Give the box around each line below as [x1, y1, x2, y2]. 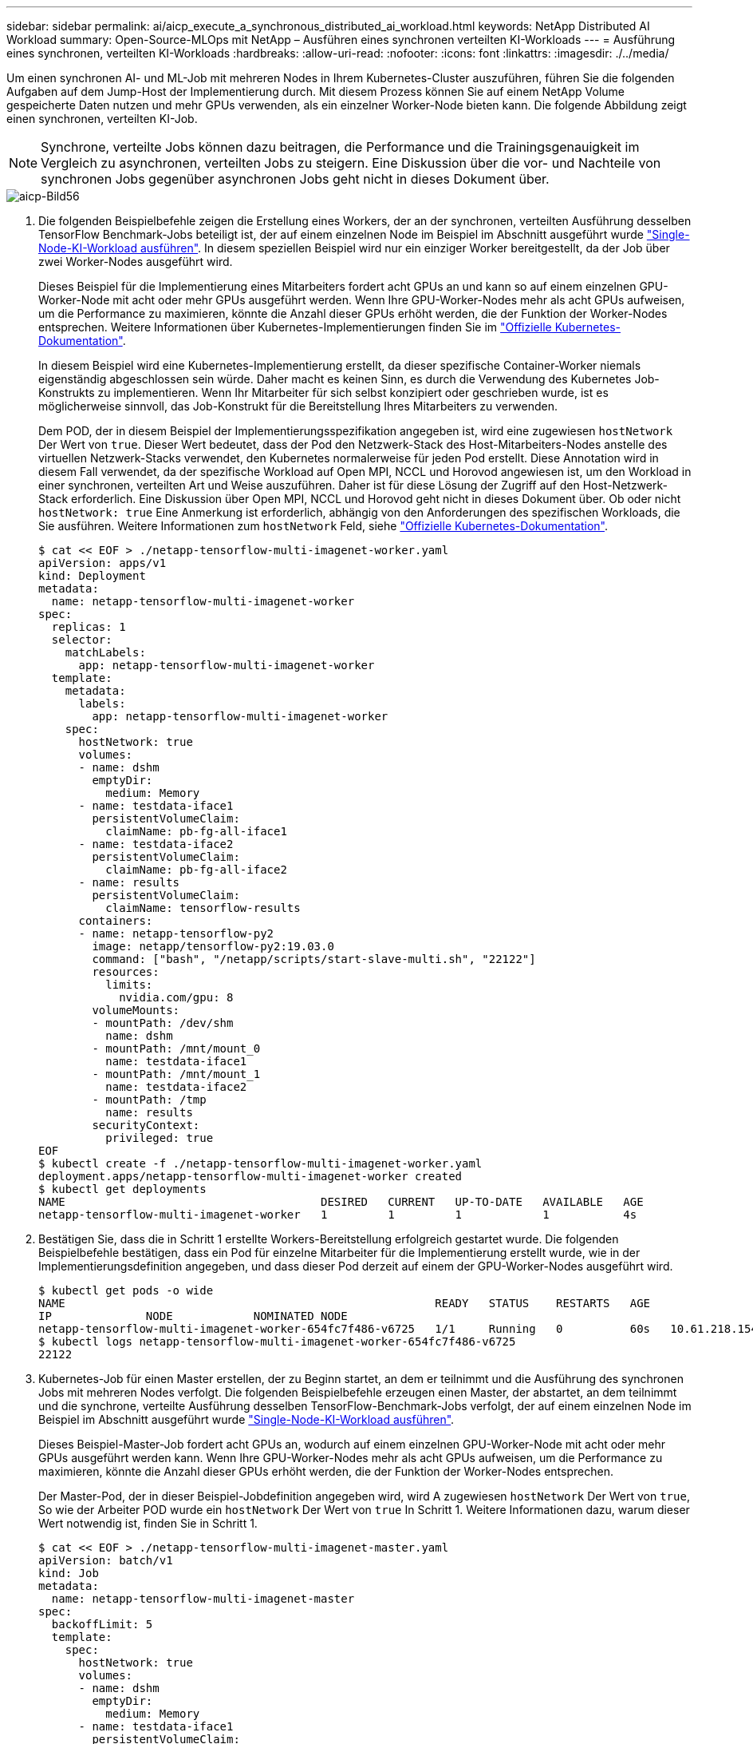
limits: [105, 978, 153, 991]
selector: [51, 633, 112, 646]
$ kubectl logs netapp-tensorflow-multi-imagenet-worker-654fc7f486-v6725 [38, 1335, 516, 1348]
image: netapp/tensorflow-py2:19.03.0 [92, 940, 334, 953]
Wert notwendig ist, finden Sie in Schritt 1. [38, 1516, 258, 1530]
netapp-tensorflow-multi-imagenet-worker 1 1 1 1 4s [38, 1208, 637, 1221]
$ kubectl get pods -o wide [38, 1284, 214, 1297]
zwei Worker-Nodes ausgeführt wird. [38, 255, 233, 268]
